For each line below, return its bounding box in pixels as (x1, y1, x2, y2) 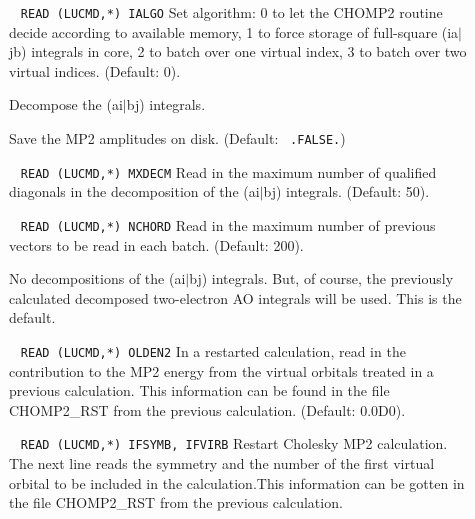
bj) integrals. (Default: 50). (263, 181, 430, 202)
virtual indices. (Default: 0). (9, 60, 181, 81)
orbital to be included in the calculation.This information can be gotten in (9, 472, 465, 493)
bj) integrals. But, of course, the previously (189, 268, 454, 289)
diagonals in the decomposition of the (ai (9, 181, 260, 202)
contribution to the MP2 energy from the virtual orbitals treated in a (9, 360, 434, 381)
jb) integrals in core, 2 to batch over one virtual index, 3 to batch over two (9, 41, 467, 62)
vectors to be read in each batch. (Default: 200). (9, 234, 304, 255)
